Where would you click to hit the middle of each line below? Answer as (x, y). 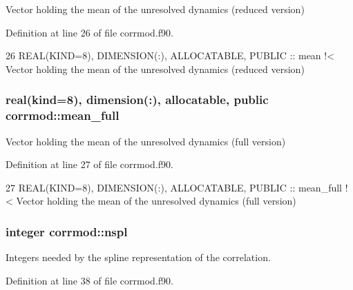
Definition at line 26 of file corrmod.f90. (89, 32)
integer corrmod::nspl (67, 231)
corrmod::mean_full (63, 115)
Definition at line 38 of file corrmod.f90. (89, 280)
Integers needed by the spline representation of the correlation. (138, 257)
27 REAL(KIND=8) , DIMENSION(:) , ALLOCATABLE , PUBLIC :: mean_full (174, 187)
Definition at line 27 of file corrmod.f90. (89, 164)
